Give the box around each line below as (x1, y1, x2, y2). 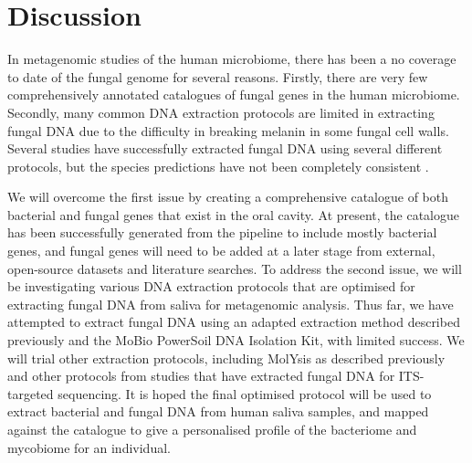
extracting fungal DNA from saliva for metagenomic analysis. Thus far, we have (7, 294, 454, 313)
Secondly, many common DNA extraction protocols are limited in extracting (7, 102, 435, 121)
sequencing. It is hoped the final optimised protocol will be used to (58, 384, 432, 403)
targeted (7, 384, 54, 403)
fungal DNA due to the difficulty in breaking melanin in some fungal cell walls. (7, 121, 449, 140)
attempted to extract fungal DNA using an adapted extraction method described (7, 312, 460, 331)
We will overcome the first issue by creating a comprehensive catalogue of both (7, 187, 449, 206)
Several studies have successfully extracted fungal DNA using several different (7, 139, 443, 158)
